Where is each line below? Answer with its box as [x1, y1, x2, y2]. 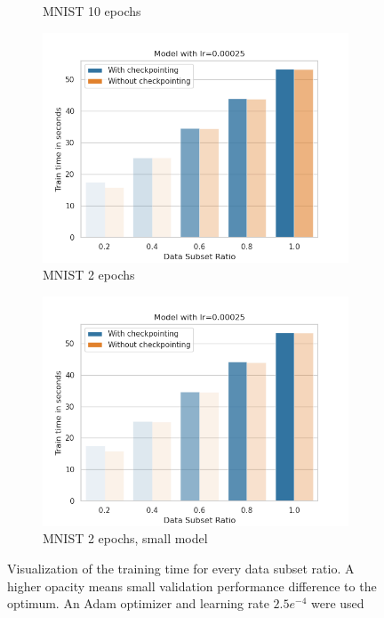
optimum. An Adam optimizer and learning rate [7, 594, 269, 613]
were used [310, 594, 364, 613]
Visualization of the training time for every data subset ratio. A [7, 558, 355, 577]
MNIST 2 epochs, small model [43, 529, 208, 548]
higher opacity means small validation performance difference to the [7, 576, 377, 595]
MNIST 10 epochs [43, 2, 141, 20]
